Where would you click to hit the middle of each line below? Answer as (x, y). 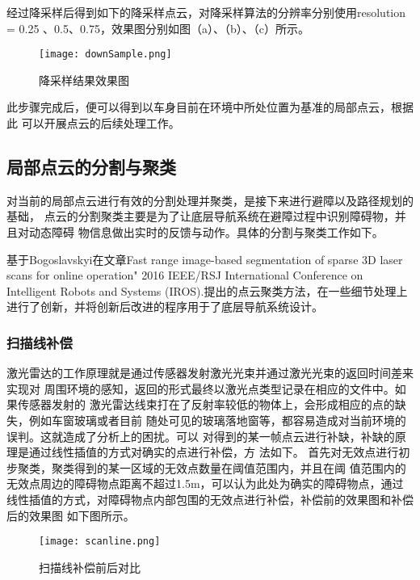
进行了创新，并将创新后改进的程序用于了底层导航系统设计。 (165, 307)
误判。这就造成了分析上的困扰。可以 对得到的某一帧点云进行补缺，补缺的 (201, 436)
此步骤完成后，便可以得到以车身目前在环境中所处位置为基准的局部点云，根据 (210, 107)
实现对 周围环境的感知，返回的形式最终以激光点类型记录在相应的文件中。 (201, 388)
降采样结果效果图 (84, 80)
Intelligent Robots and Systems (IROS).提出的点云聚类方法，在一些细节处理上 (207, 290)
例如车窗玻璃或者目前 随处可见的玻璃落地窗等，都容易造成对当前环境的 (217, 420)
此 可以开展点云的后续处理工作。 (93, 123)
